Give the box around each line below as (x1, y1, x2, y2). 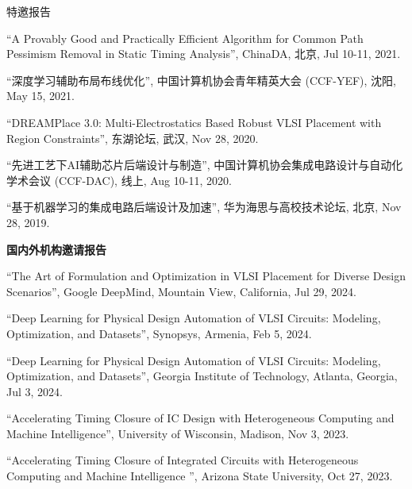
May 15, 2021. (6, 87, 75, 104)
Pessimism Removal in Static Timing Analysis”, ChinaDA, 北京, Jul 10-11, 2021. (6, 45, 401, 62)
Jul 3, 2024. (6, 383, 63, 399)
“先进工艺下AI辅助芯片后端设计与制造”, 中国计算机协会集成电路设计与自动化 (6, 156, 403, 173)
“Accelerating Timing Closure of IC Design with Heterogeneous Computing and (6, 410, 395, 426)
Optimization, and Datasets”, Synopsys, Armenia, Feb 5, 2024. (6, 325, 312, 341)
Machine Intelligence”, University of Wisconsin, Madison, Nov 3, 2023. (6, 425, 349, 441)
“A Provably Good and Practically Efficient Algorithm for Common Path (6, 29, 364, 46)
